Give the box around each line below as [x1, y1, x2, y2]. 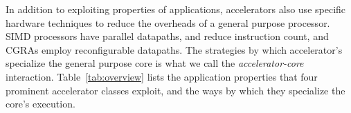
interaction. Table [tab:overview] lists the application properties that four [6, 69, 318, 83]
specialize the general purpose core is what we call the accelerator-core [6, 56, 304, 70]
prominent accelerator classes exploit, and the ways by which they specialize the [6, 83, 345, 97]
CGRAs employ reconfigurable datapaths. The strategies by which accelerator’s [6, 42, 343, 56]
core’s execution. [6, 96, 75, 111]
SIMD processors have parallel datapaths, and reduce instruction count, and [6, 29, 329, 43]
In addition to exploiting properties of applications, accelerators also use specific [6, 2, 346, 16]
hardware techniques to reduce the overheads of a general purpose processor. [6, 15, 330, 30]
